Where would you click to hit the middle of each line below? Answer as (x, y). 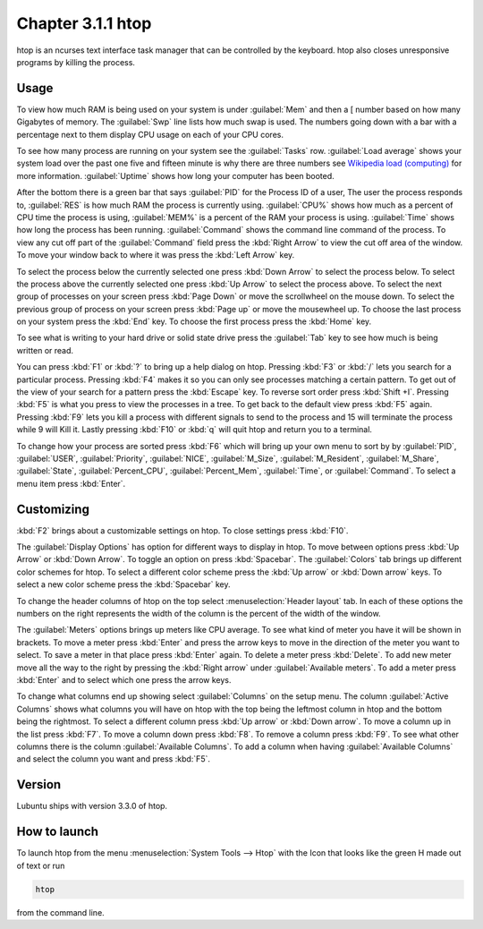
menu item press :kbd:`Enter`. (71, 483)
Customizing (53, 509)
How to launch (57, 832)
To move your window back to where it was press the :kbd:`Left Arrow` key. (156, 255)
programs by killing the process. (76, 62)
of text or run (41, 865)
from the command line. (60, 912)
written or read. (45, 350)
